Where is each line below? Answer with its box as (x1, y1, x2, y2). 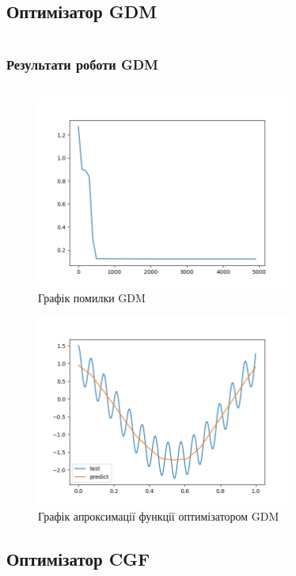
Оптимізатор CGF (6, 547, 150, 571)
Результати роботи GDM (6, 55, 158, 74)
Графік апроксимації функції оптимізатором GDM (38, 508, 279, 525)
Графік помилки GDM (38, 289, 146, 305)
